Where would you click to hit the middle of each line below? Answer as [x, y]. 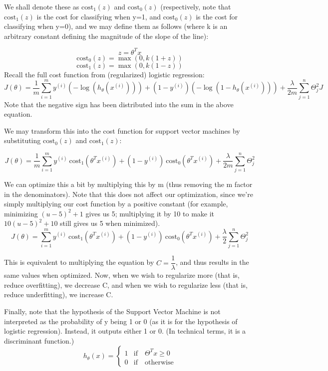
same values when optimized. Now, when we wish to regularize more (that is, [122, 275]
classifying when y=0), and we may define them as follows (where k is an [116, 26]
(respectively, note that [196, 6]
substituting [22, 140]
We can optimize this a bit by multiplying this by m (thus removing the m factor [128, 184]
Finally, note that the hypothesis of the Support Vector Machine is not [112, 311]
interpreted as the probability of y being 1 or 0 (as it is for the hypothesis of [121, 321]
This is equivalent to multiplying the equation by [79, 262]
